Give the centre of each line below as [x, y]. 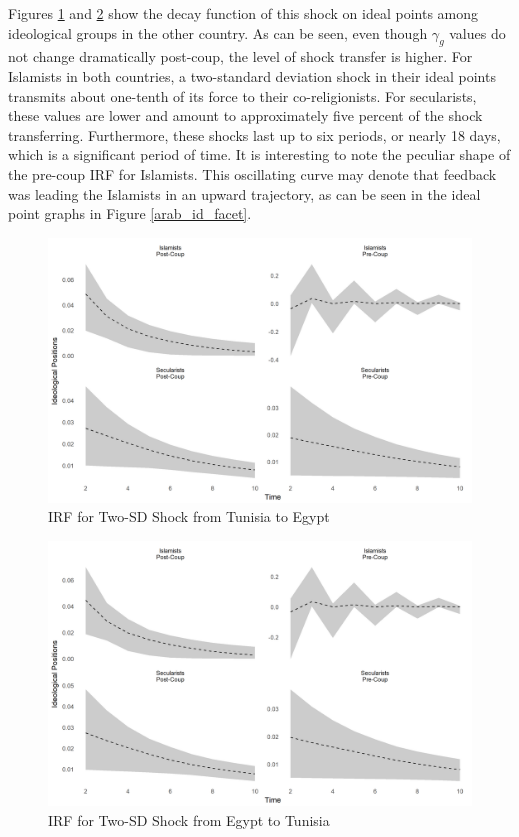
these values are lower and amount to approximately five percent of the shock [245, 115]
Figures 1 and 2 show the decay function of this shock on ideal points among [243, 13]
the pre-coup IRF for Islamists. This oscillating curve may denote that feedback [252, 173]
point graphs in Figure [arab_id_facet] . [130, 213]
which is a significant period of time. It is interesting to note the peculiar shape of [259, 154]
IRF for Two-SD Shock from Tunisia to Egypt [189, 516]
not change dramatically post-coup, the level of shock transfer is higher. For [240, 56]
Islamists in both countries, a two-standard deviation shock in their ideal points [252, 75]
